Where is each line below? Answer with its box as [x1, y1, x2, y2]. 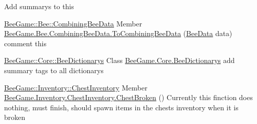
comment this [4, 38, 46, 48]
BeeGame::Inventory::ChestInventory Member [4, 82, 148, 92]
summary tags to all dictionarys [4, 65, 104, 75]
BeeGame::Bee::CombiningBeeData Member [4, 18, 142, 28]
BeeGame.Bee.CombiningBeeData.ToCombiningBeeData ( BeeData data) [4, 28, 232, 39]
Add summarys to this [4, 1, 74, 11]
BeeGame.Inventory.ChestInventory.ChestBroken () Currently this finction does [4, 92, 253, 103]
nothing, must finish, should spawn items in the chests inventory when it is [4, 102, 239, 112]
